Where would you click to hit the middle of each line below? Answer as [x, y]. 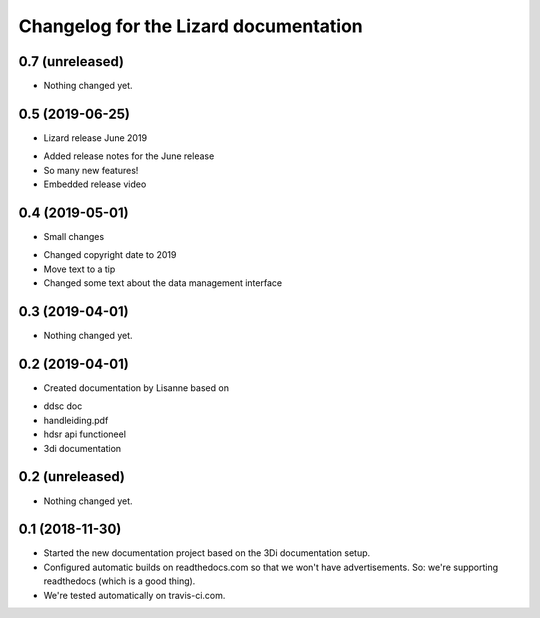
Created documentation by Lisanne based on [136, 388]
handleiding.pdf [76, 420]
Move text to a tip [79, 269]
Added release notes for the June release [129, 156]
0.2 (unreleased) [71, 476]
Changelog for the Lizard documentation [191, 26]
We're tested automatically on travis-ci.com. [134, 595]
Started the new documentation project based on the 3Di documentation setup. [207, 553]
